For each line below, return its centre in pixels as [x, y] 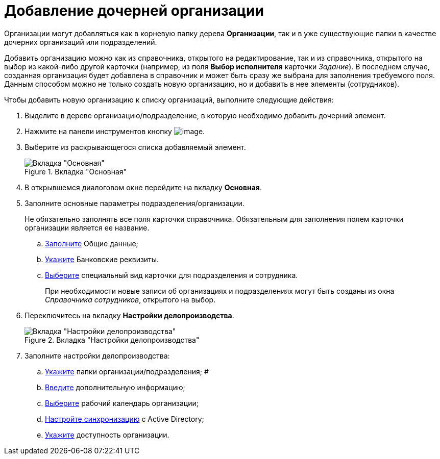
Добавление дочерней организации [134, 11]
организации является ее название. [87, 227]
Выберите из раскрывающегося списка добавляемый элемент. [135, 147]
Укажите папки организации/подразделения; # [127, 371]
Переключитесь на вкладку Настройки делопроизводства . [129, 315]
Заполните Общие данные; [92, 243]
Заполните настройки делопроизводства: [97, 355]
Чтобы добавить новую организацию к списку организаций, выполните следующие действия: [169, 99]
